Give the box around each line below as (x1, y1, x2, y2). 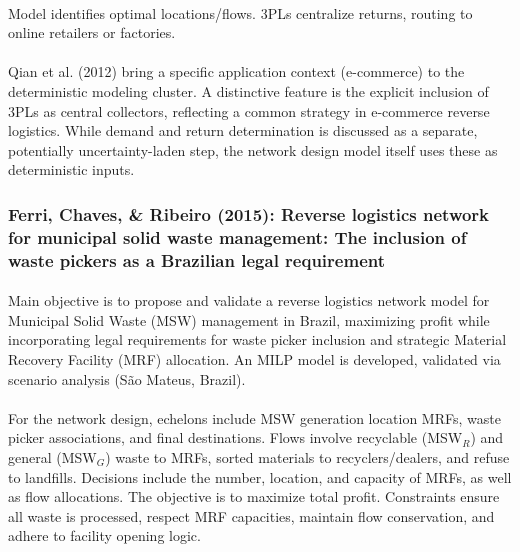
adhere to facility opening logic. (8, 525, 201, 546)
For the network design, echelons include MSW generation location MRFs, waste (8, 407, 501, 428)
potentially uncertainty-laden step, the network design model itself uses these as (8, 139, 498, 160)
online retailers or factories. (8, 22, 176, 43)
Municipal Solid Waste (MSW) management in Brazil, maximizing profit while (8, 309, 490, 330)
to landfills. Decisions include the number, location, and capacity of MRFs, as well (8, 466, 512, 487)
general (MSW (8, 446, 97, 467)
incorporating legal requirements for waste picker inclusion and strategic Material (8, 329, 507, 350)
